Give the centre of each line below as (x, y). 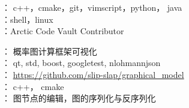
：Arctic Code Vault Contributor (63, 31)
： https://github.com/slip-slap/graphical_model (93, 74)
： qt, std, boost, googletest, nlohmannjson (81, 63)
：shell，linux (28, 19)
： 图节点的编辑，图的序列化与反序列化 (79, 98)
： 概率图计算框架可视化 (49, 51)
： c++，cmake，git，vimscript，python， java (92, 7)
